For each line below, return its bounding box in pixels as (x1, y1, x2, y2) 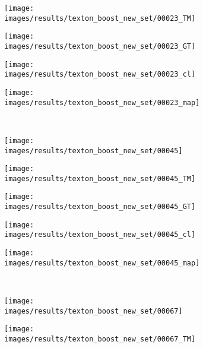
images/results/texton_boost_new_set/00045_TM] (4, 174, 196, 183)
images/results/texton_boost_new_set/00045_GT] (4, 203, 196, 211)
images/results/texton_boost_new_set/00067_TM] (4, 334, 196, 343)
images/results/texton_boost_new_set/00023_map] (4, 98, 200, 107)
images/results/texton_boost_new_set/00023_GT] (4, 42, 196, 50)
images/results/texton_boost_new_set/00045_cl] (4, 230, 196, 239)
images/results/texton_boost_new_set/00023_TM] (4, 14, 196, 23)
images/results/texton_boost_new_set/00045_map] (4, 258, 200, 267)
